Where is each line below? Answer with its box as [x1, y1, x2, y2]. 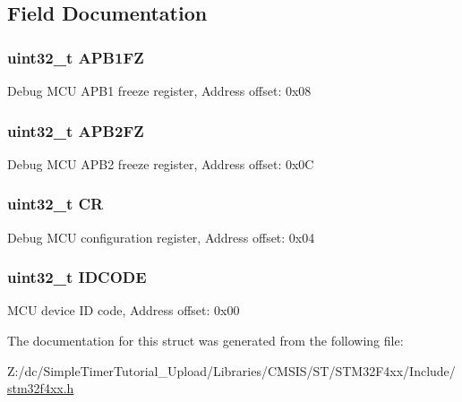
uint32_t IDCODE [7, 266, 147, 288]
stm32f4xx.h [7, 379, 74, 398]
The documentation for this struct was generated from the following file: [7, 331, 404, 350]
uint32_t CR [7, 192, 104, 215]
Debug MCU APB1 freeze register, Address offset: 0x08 [7, 81, 312, 99]
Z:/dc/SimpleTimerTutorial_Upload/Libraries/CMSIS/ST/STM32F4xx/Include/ [7, 361, 456, 380]
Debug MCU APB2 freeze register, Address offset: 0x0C [7, 154, 314, 173]
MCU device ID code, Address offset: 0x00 [7, 301, 240, 320]
